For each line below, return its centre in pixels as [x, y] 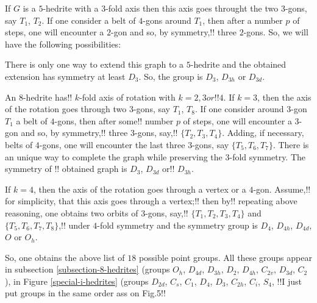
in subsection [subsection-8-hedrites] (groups [87, 269]
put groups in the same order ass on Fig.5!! [85, 293]
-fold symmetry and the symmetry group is [177, 225]
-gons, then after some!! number [114, 120]
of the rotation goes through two [66, 109]
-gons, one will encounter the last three [112, 144]
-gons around [167, 20]
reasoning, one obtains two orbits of [72, 212]
